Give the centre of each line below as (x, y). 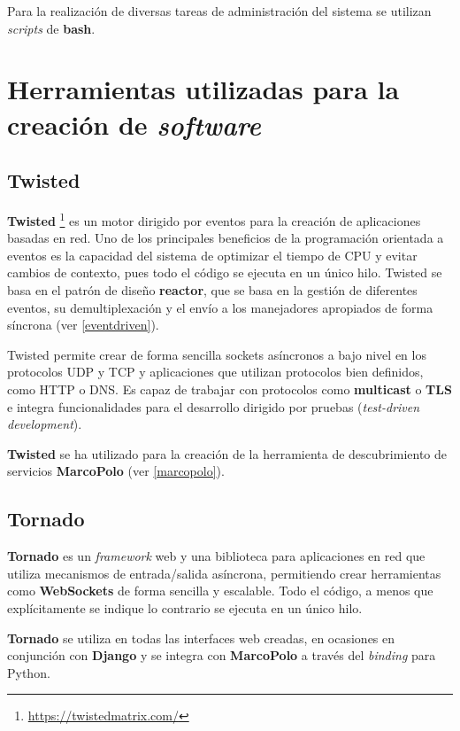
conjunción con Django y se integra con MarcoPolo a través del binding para (222, 655)
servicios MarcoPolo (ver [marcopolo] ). (116, 471)
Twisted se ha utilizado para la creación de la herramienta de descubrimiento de (227, 453)
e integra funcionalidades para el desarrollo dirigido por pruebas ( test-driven (214, 406)
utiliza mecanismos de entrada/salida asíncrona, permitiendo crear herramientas (224, 573)
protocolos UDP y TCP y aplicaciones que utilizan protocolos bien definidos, (215, 372)
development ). (45, 424)
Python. (29, 672)
